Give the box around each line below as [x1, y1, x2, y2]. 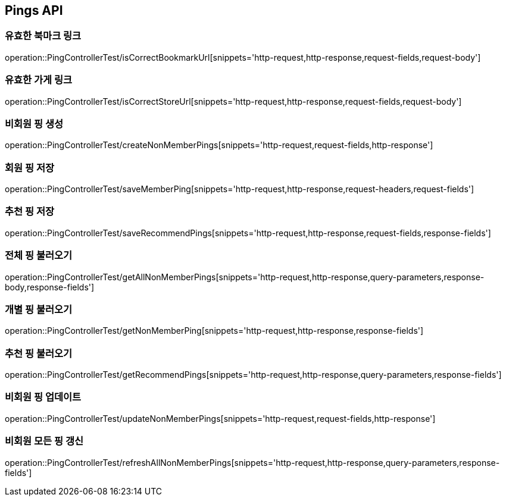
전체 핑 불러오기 [5, 249, 73, 262]
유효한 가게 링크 [5, 74, 73, 86]
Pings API [5, 3, 63, 18]
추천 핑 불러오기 [5, 347, 73, 359]
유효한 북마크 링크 [5, 30, 82, 42]
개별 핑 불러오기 [5, 303, 73, 315]
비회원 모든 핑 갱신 [5, 435, 84, 447]
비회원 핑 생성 [5, 117, 64, 130]
